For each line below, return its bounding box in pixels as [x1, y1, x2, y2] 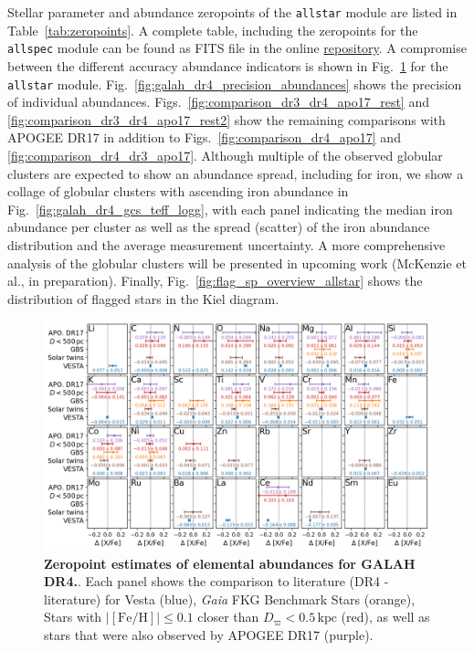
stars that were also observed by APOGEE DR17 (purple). [44, 625, 374, 644]
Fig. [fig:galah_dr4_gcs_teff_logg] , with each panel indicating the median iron [7, 199, 453, 218]
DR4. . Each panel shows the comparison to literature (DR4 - [44, 572, 389, 591]
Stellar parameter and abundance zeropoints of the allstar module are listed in [7, 3, 458, 21]
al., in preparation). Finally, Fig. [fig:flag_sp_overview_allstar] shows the [7, 271, 423, 290]
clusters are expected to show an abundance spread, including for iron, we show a [7, 163, 464, 183]
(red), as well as [341, 607, 430, 626]
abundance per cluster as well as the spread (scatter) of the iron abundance [7, 217, 430, 236]
